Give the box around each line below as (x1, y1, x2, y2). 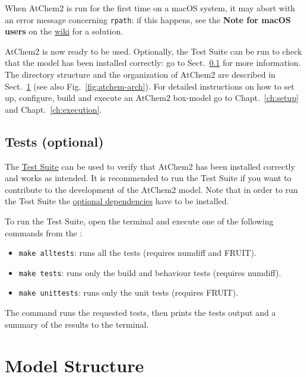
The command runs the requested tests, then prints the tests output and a (5, 306, 276, 319)
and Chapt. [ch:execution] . (5, 103, 102, 115)
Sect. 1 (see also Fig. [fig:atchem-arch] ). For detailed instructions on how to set (5, 80, 295, 92)
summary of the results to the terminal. (5, 318, 149, 330)
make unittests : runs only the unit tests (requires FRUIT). (18, 286, 239, 299)
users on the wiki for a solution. (5, 25, 124, 37)
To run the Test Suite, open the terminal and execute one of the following (5, 214, 274, 227)
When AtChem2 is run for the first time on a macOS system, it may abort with (5, 2, 295, 14)
